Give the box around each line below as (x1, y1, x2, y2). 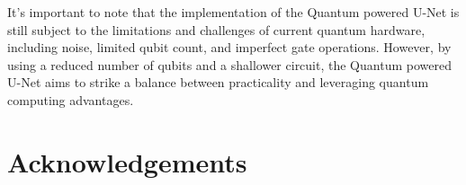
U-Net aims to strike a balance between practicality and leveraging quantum (7, 73, 429, 92)
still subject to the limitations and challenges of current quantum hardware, (7, 20, 426, 39)
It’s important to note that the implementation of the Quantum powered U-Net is (7, 3, 460, 21)
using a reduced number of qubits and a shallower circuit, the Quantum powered (7, 55, 452, 74)
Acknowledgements (7, 143, 247, 180)
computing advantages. (7, 90, 134, 109)
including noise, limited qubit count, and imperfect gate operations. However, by (7, 38, 452, 57)
